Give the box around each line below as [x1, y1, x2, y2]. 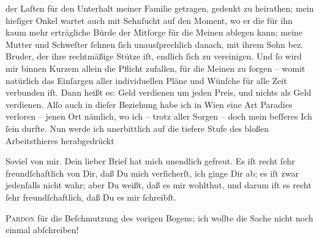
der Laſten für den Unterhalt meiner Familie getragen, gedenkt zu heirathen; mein [6, 2, 314, 14]
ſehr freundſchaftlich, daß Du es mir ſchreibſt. [6, 190, 176, 203]
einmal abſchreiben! [6, 223, 79, 236]
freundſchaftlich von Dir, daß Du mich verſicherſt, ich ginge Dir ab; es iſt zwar [6, 166, 299, 179]
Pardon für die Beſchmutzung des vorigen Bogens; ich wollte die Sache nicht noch [6, 211, 313, 224]
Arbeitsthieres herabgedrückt [6, 134, 114, 147]
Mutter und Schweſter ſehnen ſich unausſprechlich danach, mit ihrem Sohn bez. [6, 37, 304, 50]
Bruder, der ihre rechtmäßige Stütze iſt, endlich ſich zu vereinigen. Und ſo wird [6, 50, 302, 63]
